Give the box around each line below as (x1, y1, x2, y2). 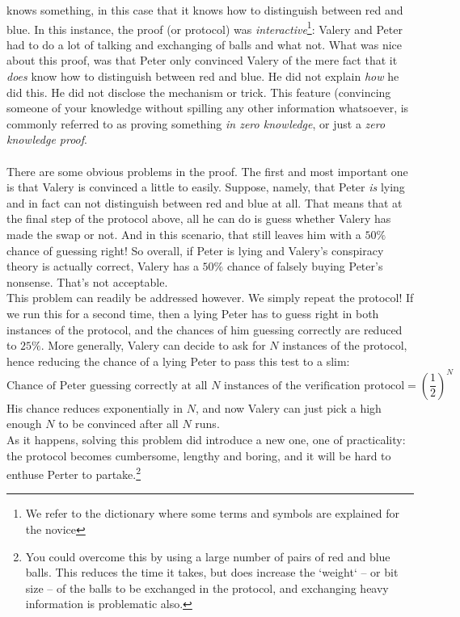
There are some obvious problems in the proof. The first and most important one (6, 162, 408, 179)
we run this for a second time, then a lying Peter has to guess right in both (6, 304, 379, 321)
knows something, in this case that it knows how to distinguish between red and (6, 2, 403, 18)
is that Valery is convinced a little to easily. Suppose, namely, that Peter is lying (6, 178, 405, 195)
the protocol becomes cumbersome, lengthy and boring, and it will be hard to (6, 447, 391, 464)
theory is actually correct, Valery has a (6, 258, 199, 275)
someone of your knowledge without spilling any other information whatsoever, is (6, 99, 409, 116)
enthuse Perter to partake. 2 (6, 464, 141, 482)
